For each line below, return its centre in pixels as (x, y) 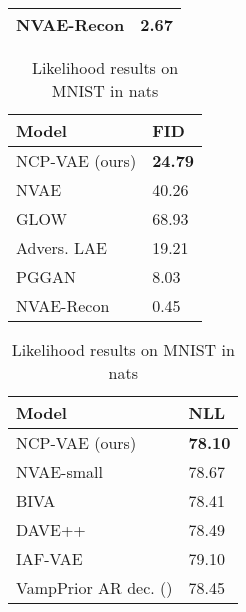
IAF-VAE (49, 558)
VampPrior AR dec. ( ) (94, 587)
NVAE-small (59, 471)
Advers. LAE (61, 247)
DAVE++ (51, 529)
